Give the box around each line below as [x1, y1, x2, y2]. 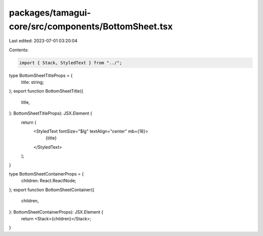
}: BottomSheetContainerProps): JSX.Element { [9, 209, 104, 215]
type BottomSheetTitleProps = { [9, 72, 73, 78]
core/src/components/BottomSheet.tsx [9, 21, 173, 32]
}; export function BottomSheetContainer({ [9, 187, 94, 193]
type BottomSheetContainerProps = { [9, 171, 84, 177]
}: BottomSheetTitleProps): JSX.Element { [9, 110, 93, 117]
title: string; [21, 79, 44, 85]
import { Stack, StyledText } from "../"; [19, 60, 122, 65]
